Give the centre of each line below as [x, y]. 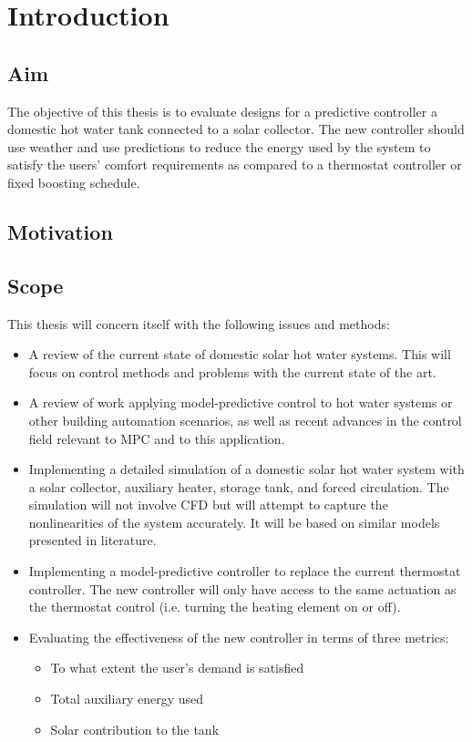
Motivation [60, 231]
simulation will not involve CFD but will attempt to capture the [208, 505]
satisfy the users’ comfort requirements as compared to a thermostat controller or [235, 165]
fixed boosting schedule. [74, 182]
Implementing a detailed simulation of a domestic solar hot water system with [246, 469]
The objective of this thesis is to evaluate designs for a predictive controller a [222, 111]
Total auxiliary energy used [127, 699]
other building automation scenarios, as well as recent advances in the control [245, 420]
